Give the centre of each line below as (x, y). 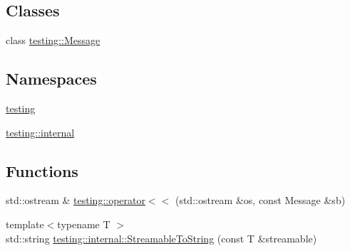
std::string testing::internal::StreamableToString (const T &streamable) (161, 238)
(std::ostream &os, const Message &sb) (260, 200)
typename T (84, 224)
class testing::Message (53, 40)
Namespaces (51, 79)
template (25, 224)
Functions (42, 170)
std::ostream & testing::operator (76, 200)
